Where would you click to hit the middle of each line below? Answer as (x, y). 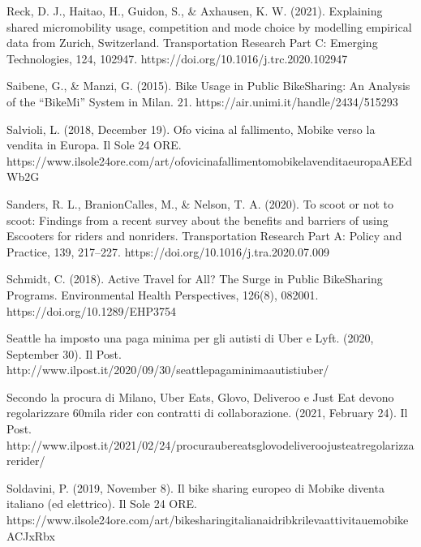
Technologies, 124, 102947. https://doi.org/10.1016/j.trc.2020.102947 (177, 58)
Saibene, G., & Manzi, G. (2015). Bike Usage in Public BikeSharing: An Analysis (208, 86)
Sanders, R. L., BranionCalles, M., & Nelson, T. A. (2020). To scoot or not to (200, 203)
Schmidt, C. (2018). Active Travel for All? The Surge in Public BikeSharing (195, 279)
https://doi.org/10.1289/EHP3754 (91, 310)
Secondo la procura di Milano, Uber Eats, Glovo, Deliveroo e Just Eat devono (200, 396)
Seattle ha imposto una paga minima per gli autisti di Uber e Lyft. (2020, (190, 338)
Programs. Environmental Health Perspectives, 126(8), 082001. (163, 294)
